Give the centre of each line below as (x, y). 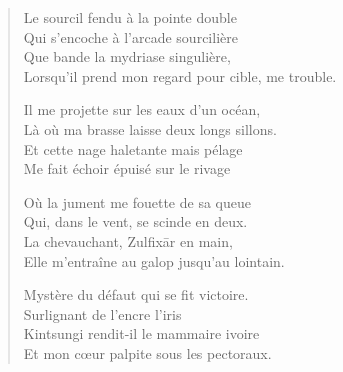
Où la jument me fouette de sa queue (137, 201)
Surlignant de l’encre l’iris (102, 313)
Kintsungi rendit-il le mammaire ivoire (141, 333)
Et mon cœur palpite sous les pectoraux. (147, 352)
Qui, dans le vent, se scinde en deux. (135, 221)
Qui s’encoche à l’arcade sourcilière (130, 36)
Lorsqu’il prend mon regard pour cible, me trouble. (180, 75)
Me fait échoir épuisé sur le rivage (127, 168)
